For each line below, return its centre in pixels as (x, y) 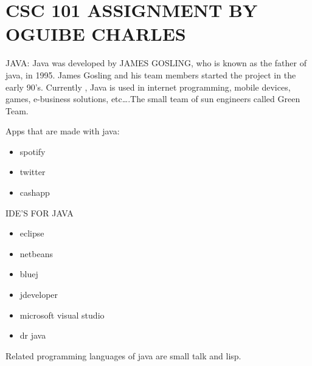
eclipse (32, 233)
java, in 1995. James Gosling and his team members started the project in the (151, 74)
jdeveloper (39, 295)
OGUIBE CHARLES (96, 34)
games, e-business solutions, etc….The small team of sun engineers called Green (153, 99)
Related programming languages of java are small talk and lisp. (123, 355)
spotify (33, 151)
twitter (33, 172)
